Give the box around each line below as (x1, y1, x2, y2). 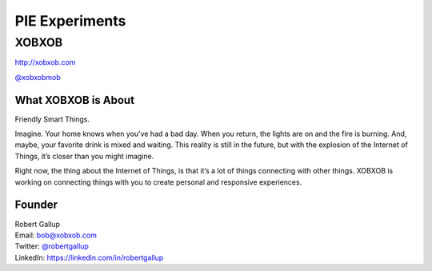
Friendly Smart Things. (14, 114, 90, 124)
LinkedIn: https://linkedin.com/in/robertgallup (14, 253, 164, 262)
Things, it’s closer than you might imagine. (14, 151, 154, 161)
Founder (14, 198, 58, 212)
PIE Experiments (14, 12, 126, 30)
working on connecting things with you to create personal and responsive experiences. (14, 177, 302, 187)
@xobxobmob (14, 72, 62, 82)
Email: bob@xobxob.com (14, 230, 98, 240)
